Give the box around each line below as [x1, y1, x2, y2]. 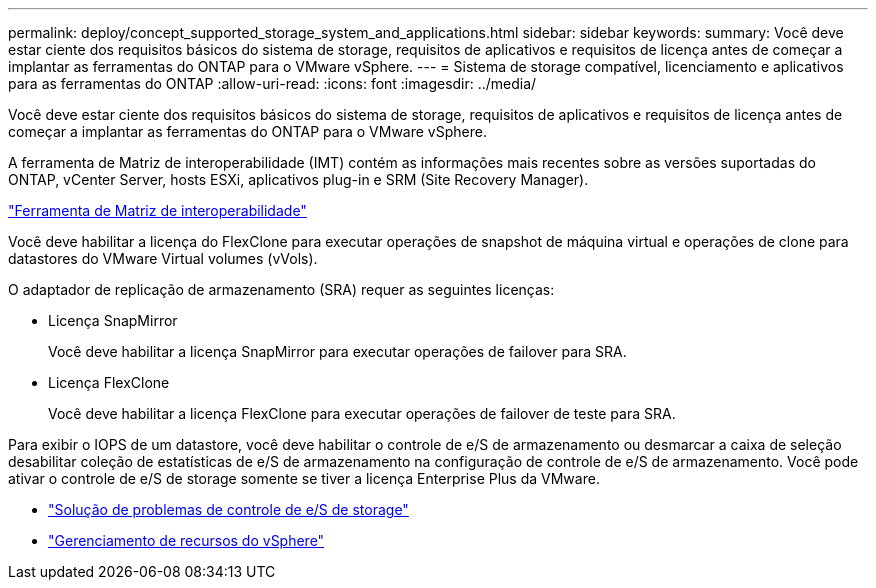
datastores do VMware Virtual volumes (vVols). [8, 250, 318, 267]
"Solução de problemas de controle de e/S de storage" [48, 501, 409, 518]
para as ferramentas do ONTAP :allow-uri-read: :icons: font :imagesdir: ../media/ [8, 75, 537, 92]
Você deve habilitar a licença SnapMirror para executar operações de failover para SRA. [48, 343, 627, 360]
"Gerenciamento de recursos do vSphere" [48, 532, 325, 549]
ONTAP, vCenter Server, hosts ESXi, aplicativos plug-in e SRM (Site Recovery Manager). [8, 171, 589, 188]
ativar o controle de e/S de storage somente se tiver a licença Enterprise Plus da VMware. [8, 470, 600, 487]
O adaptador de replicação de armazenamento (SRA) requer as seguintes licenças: [8, 281, 555, 298]
